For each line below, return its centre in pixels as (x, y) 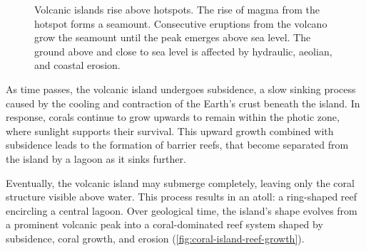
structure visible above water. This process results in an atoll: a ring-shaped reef (182, 197)
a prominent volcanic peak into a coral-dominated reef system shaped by (164, 224)
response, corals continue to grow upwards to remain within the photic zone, (173, 117)
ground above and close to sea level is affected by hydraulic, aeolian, (183, 51)
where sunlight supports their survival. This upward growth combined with (170, 130)
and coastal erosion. (77, 65)
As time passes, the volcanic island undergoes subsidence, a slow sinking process (181, 89)
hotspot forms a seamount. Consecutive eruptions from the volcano (181, 23)
